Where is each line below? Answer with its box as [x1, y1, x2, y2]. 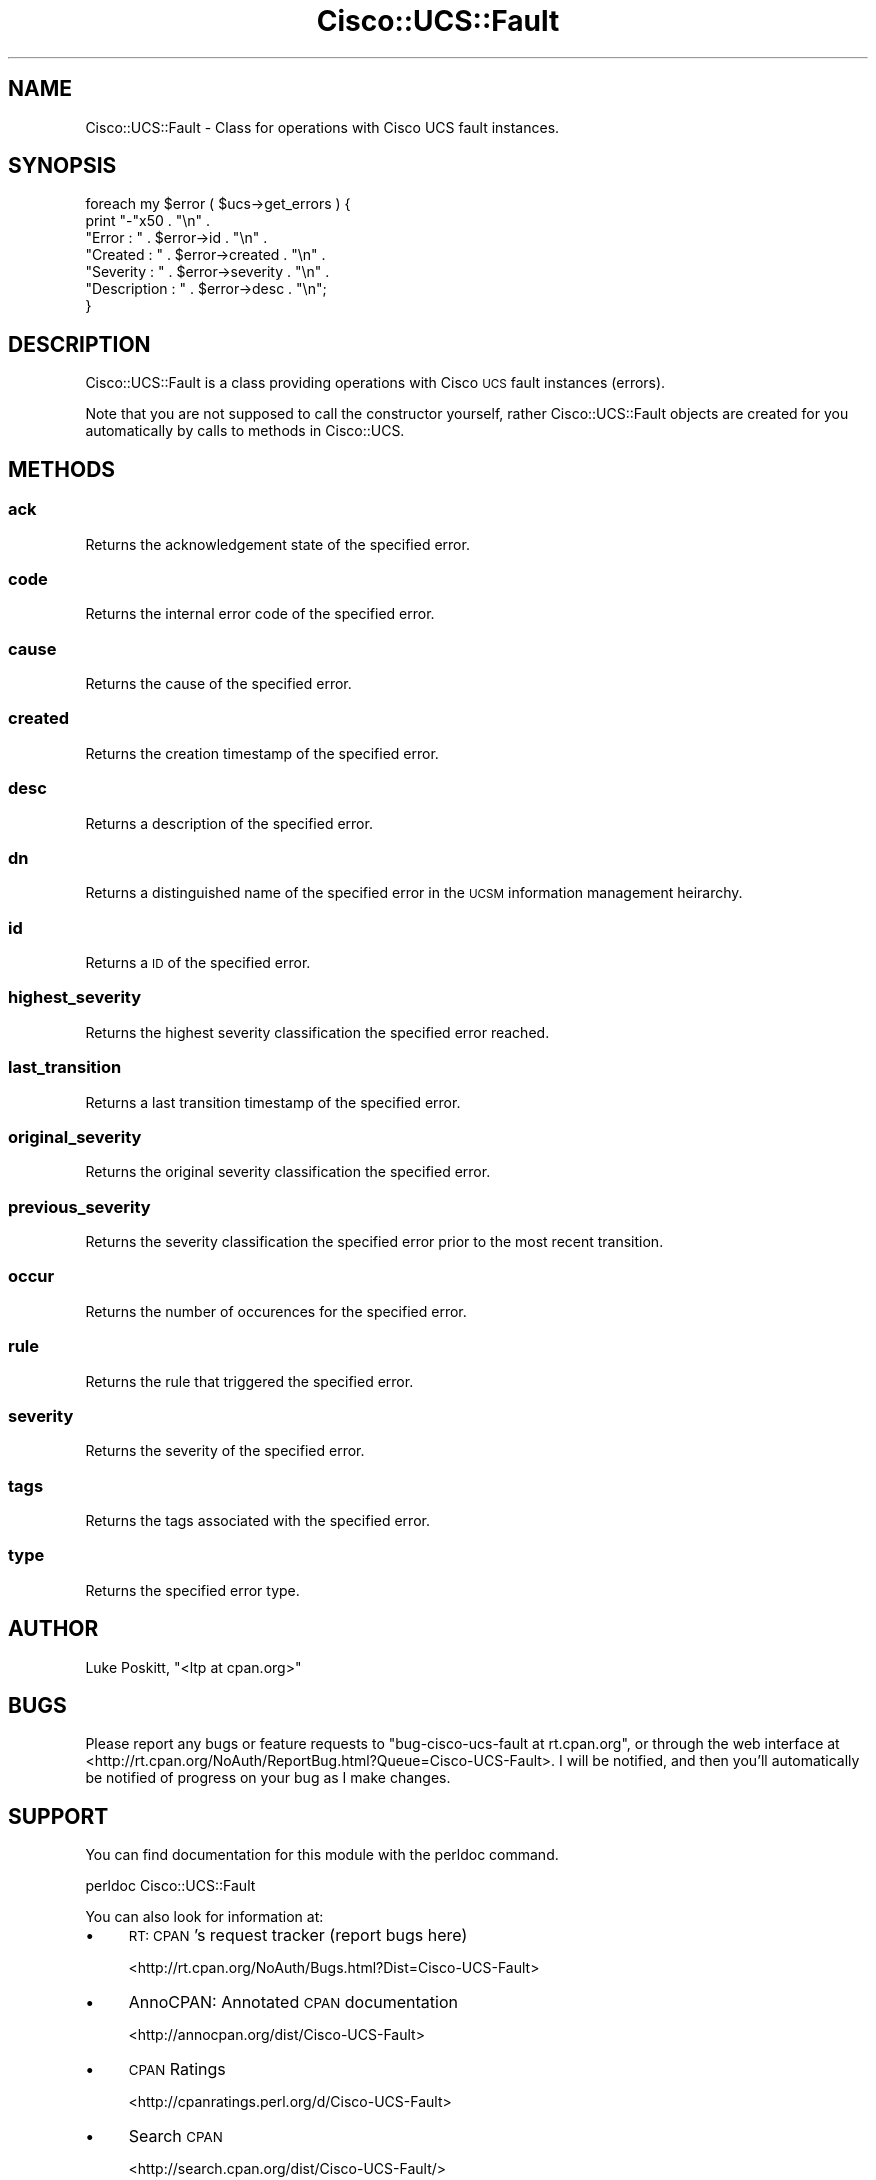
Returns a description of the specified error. [85, 814, 373, 832]
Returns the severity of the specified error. [85, 1442, 365, 1460]
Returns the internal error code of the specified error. [85, 605, 435, 623]
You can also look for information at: [85, 1908, 324, 1926]
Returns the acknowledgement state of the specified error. [85, 535, 470, 553]
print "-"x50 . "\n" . [85, 212, 211, 230]
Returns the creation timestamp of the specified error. [85, 744, 439, 762]
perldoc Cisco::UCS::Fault [85, 1877, 256, 1895]
